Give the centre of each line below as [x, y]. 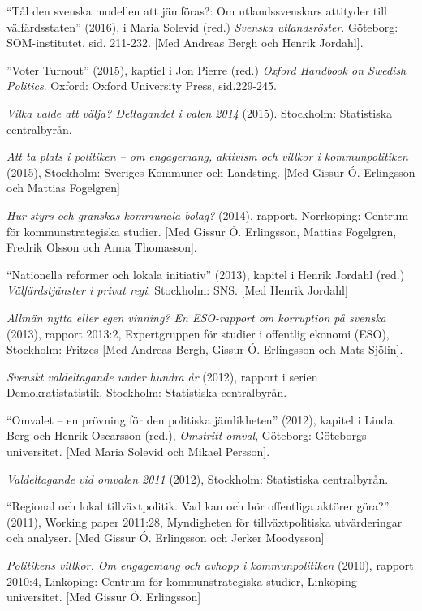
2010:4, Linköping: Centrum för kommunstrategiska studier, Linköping [182, 581]
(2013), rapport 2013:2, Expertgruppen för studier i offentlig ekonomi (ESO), [198, 333]
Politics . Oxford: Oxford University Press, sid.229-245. [142, 86]
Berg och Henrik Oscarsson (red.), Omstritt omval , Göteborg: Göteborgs [187, 435]
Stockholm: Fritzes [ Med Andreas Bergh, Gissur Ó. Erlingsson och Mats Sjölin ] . [205, 349]
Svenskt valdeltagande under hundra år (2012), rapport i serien [162, 376]
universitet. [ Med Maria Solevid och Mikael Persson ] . [138, 452]
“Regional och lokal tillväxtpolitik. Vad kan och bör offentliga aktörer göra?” [198, 506]
